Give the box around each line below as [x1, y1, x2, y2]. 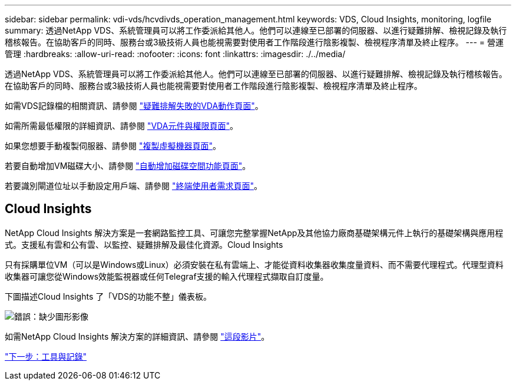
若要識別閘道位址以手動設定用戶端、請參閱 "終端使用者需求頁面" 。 [5, 181, 262, 191]
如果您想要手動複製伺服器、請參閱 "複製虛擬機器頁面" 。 [5, 141, 221, 151]
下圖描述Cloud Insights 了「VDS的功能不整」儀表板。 [5, 291, 211, 301]
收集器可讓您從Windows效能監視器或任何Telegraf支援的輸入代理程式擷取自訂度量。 [5, 271, 329, 281]
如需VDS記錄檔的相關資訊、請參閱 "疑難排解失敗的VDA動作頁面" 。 [5, 101, 263, 111]
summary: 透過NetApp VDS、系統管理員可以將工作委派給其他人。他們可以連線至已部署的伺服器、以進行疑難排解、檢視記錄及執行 [5, 25, 507, 35]
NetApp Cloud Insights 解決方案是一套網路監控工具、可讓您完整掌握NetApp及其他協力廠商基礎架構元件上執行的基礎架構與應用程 [5, 227, 504, 238]
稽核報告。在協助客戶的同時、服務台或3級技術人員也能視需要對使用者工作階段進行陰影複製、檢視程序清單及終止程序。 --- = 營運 [5, 37, 504, 47]
